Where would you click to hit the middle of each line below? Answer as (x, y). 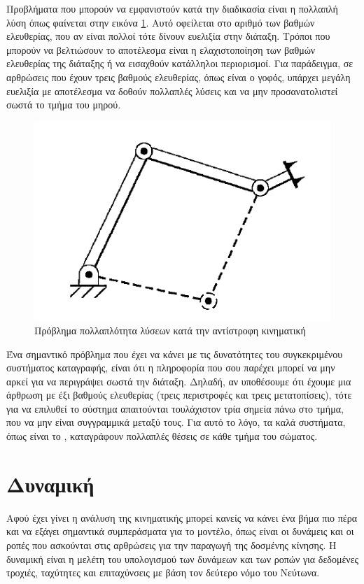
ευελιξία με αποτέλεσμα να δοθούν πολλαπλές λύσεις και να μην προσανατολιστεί (172, 91)
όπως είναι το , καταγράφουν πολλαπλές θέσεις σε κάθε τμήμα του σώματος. (162, 436)
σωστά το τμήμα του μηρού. (64, 105)
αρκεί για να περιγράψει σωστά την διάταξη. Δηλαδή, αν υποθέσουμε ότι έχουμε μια (179, 381)
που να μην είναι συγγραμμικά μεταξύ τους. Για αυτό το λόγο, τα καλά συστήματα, (176, 422)
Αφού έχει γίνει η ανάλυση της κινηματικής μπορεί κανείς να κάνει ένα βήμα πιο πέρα (182, 517)
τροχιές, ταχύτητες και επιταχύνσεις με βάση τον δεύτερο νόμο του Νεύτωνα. (163, 572)
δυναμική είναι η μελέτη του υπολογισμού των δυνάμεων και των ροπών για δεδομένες (183, 558)
